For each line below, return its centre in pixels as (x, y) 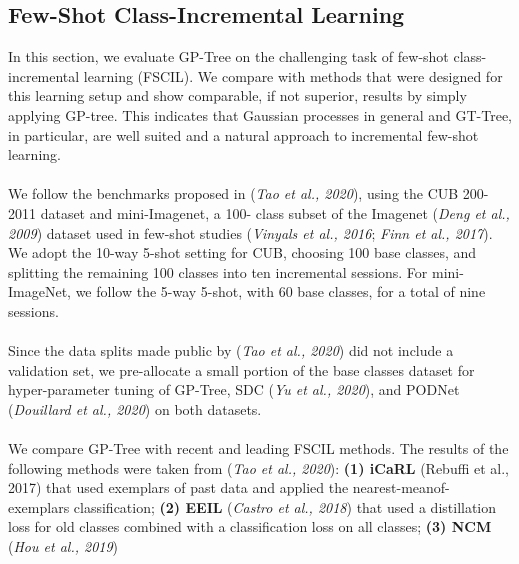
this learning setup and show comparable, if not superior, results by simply (237, 95)
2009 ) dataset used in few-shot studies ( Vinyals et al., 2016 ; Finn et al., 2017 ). (250, 232)
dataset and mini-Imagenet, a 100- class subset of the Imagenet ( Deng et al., (275, 212)
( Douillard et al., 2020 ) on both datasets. (135, 408)
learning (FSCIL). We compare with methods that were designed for (293, 75)
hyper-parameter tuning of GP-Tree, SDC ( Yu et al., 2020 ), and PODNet (234, 389)
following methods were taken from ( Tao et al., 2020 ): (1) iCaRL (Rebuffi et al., (259, 467)
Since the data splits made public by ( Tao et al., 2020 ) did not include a (231, 350)
